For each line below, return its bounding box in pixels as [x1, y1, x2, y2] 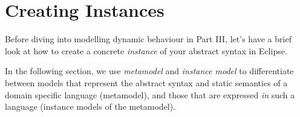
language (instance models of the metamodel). [5, 100, 176, 113]
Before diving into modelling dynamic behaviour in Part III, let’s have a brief [5, 33, 292, 45]
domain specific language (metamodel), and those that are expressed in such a [5, 88, 295, 101]
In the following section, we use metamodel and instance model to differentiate [5, 65, 294, 77]
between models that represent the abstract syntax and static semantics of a [5, 76, 288, 89]
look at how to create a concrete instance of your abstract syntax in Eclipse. [5, 44, 287, 57]
